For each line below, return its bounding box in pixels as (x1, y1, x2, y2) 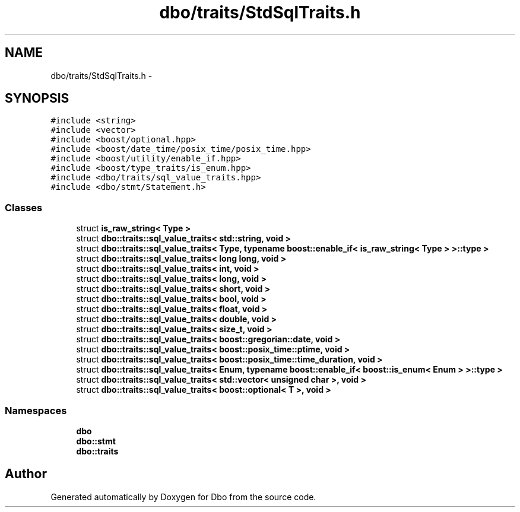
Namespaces (5, 404, 67, 416)
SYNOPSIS (5, 91, 69, 106)
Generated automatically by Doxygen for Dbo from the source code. (50, 491, 316, 502)
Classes (5, 201, 43, 214)
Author (5, 466, 47, 482)
